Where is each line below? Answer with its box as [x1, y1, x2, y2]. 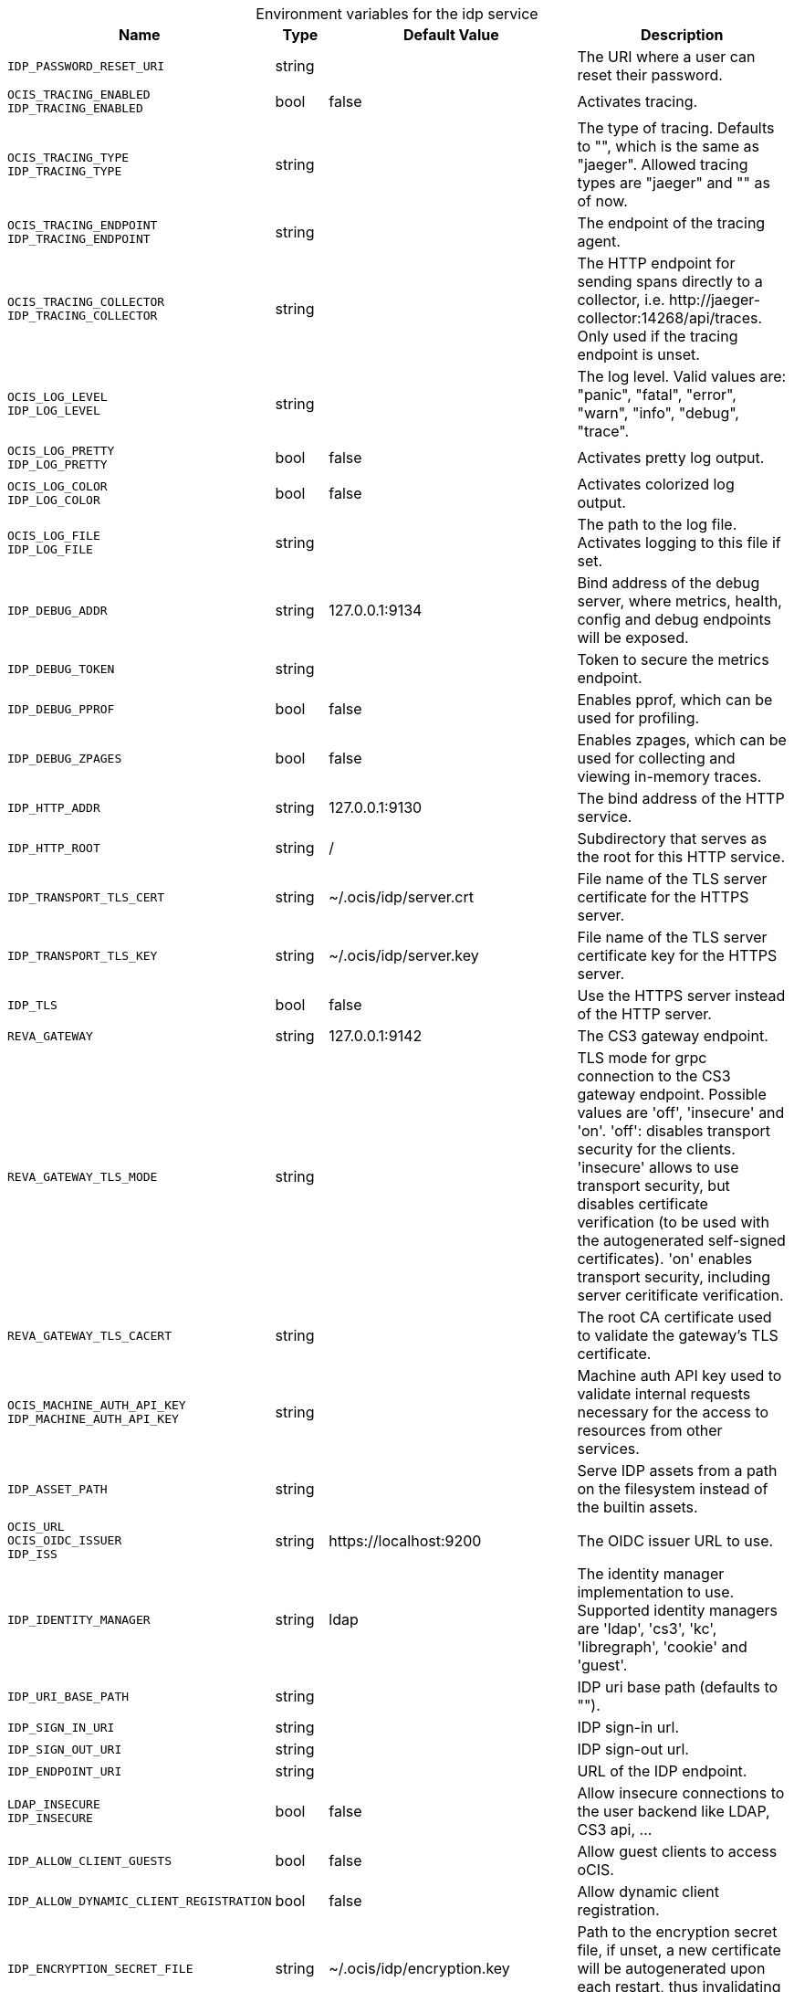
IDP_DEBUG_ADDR [7, 603, 108, 617]
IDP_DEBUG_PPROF [7, 701, 115, 716]
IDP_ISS [7, 1547, 57, 1561]
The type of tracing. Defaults [577, 119, 775, 137]
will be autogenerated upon [577, 1959, 766, 1977]
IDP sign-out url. [577, 1740, 689, 1758]
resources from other [577, 1421, 723, 1439]
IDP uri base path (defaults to [577, 1678, 778, 1696]
